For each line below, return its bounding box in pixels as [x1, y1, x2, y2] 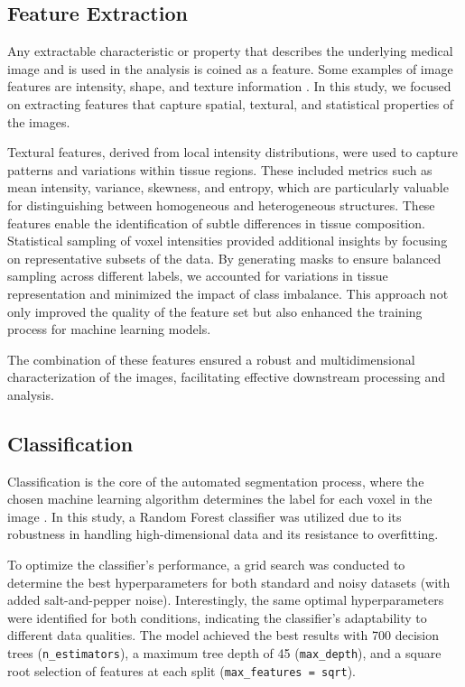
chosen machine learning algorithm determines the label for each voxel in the [7, 489, 432, 508]
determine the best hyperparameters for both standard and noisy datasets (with [7, 572, 451, 591]
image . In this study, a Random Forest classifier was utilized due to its [7, 506, 402, 525]
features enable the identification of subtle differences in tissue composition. [7, 213, 425, 232]
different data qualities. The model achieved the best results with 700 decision [7, 626, 439, 645]
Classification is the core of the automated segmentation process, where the [7, 471, 424, 490]
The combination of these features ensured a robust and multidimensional [7, 349, 415, 368]
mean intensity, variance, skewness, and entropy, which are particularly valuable [7, 178, 449, 197]
